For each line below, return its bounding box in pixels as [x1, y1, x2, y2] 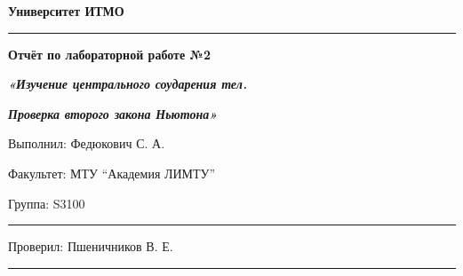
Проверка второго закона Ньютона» [8, 104, 218, 122]
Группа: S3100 [8, 193, 85, 212]
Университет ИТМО [8, 2, 124, 20]
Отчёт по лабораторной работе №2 [8, 44, 211, 63]
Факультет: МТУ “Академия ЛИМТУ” [8, 163, 216, 182]
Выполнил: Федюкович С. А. [8, 134, 165, 153]
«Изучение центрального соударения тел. [8, 75, 247, 93]
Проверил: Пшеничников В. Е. [8, 237, 173, 256]
